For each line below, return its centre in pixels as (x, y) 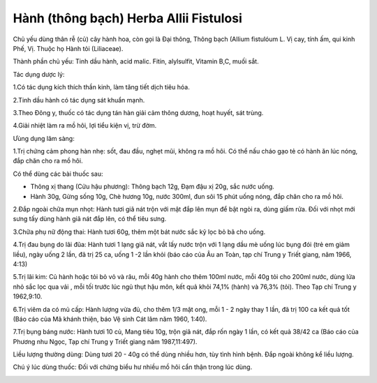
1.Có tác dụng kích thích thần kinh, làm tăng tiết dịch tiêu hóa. (101, 87)
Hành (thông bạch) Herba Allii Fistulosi (127, 18)
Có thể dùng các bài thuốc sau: (58, 174)
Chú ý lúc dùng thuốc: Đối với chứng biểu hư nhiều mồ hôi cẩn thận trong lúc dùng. (133, 367)
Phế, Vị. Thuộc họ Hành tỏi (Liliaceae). (68, 48)
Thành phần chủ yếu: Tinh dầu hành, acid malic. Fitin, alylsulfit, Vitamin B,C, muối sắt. (136, 61)
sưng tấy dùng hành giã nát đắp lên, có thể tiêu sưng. (90, 219)
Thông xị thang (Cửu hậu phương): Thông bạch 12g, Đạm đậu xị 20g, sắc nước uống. (153, 187)
